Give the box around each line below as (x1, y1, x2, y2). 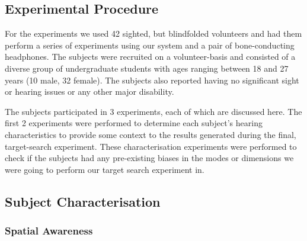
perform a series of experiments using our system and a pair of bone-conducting (5, 38, 295, 51)
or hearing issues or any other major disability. (5, 85, 174, 98)
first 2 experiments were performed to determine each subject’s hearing (5, 117, 263, 129)
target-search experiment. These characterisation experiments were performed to (5, 140, 297, 152)
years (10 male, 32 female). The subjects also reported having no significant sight (5, 73, 299, 86)
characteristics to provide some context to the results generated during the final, (5, 128, 296, 140)
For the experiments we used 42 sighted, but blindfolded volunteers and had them (5, 27, 302, 40)
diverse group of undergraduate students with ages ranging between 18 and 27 (5, 62, 289, 74)
